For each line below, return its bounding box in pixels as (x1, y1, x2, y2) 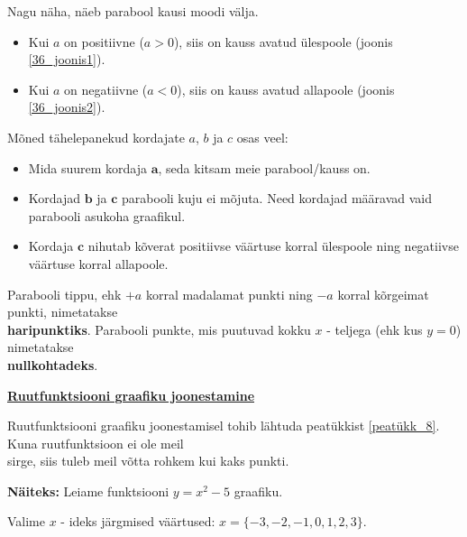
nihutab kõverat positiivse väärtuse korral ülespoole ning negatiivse (87, 236, 459, 255)
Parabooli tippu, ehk (7, 284, 122, 303)
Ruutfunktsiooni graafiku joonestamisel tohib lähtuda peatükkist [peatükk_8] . (7, 416, 440, 435)
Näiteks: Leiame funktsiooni (7, 481, 169, 500)
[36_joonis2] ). (28, 97, 105, 116)
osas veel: (236, 127, 288, 146)
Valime (7, 512, 45, 531)
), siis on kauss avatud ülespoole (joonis (173, 32, 393, 51)
